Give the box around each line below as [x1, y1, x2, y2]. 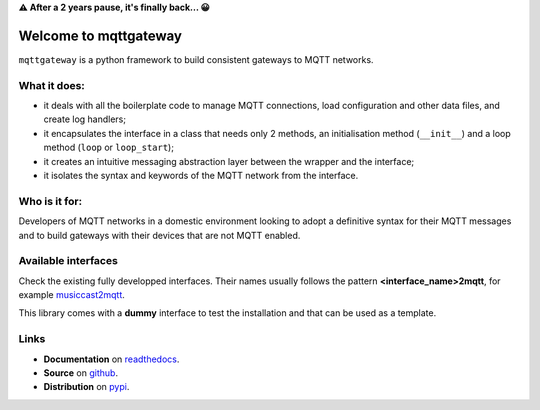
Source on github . [43, 366, 119, 379]
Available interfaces [18, 254, 119, 268]
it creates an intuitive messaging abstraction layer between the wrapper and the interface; [43, 155, 415, 167]
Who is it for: [18, 194, 83, 208]
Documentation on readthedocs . [43, 353, 180, 365]
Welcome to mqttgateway [18, 27, 182, 44]
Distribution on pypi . [43, 381, 130, 393]
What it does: [18, 78, 85, 92]
